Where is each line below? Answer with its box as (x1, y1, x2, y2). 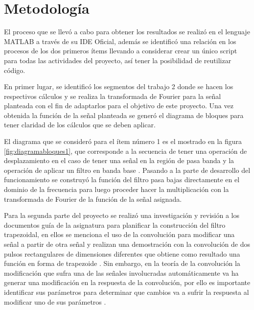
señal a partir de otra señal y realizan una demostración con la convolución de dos (4, 239, 250, 249)
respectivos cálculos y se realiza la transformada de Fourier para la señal (4, 91, 221, 101)
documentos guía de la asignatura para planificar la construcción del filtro (4, 219, 226, 230)
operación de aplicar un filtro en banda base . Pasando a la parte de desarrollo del (4, 165, 251, 175)
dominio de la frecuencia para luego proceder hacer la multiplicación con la (4, 184, 229, 194)
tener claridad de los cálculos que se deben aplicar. (4, 119, 156, 130)
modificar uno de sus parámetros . (4, 296, 106, 307)
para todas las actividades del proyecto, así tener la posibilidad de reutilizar (4, 55, 231, 65)
